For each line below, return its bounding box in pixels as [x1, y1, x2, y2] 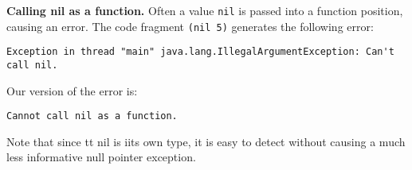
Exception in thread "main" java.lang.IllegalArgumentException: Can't [6, 46, 394, 58]
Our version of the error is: [6, 82, 138, 99]
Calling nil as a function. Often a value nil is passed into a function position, [6, 2, 403, 18]
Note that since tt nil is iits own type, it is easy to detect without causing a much [6, 133, 406, 149]
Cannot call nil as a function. [6, 110, 178, 122]
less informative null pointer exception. [6, 149, 196, 165]
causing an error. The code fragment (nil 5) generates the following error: [6, 17, 374, 34]
